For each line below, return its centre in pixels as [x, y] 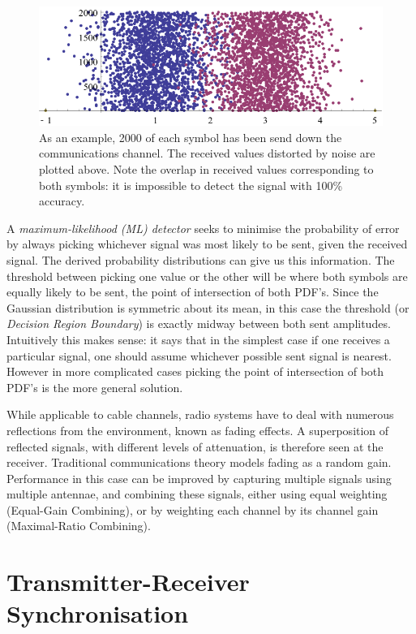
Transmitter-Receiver [128, 582]
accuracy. [62, 201]
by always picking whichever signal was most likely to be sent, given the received [207, 244]
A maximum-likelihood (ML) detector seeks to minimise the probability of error [203, 228]
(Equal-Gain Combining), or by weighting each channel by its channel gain [193, 509]
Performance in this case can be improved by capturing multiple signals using [199, 478]
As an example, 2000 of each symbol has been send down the [191, 137]
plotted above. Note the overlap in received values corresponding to [206, 169]
